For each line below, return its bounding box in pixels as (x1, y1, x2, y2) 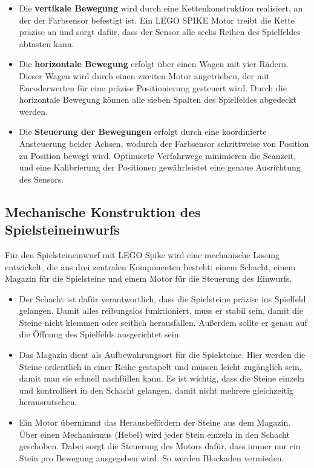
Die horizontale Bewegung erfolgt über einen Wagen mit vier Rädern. (19, 57, 289, 70)
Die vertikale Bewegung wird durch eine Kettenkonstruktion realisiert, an (19, 2, 303, 14)
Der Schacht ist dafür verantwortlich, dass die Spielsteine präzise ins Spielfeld (19, 292, 306, 305)
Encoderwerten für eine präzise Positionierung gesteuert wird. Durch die (19, 81, 287, 94)
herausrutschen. (19, 395, 77, 408)
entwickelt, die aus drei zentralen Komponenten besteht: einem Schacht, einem (5, 260, 296, 273)
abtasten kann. (19, 37, 74, 50)
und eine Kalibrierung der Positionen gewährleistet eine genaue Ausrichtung (19, 161, 301, 174)
